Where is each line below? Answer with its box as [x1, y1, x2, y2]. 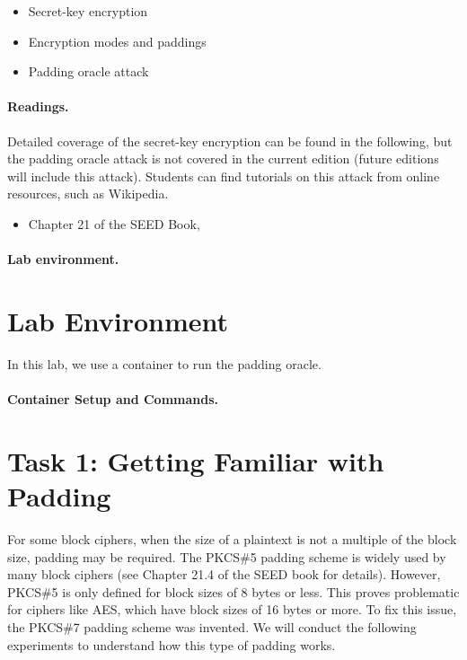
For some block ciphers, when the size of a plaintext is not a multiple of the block [7, 529, 457, 548]
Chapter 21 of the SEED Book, [28, 214, 200, 233]
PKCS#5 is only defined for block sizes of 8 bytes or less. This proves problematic [7, 582, 460, 601]
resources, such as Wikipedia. [7, 184, 169, 203]
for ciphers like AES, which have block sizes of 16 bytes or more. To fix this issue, [7, 600, 457, 619]
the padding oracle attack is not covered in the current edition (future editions [7, 149, 439, 168]
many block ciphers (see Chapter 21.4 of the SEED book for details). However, [7, 565, 441, 584]
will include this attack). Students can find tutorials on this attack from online [7, 166, 440, 185]
